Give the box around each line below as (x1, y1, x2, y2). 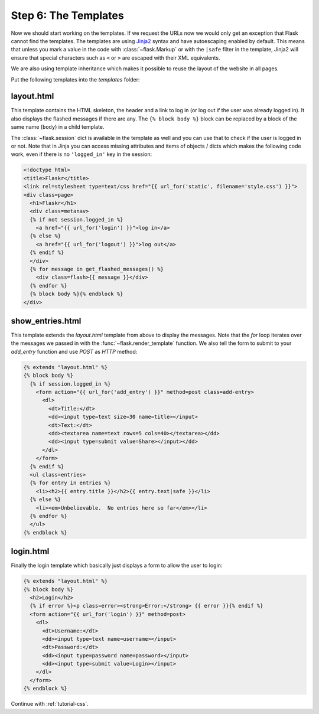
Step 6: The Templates (11, 9, 124, 22)
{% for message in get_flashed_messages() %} (30, 266, 164, 273)
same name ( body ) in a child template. (11, 123, 105, 131)
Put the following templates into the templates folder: (11, 76, 140, 83)
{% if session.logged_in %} (30, 380, 111, 387)
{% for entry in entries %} (30, 480, 111, 487)
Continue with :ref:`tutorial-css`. (11, 700, 89, 708)
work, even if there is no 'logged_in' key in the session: (11, 151, 152, 158)
